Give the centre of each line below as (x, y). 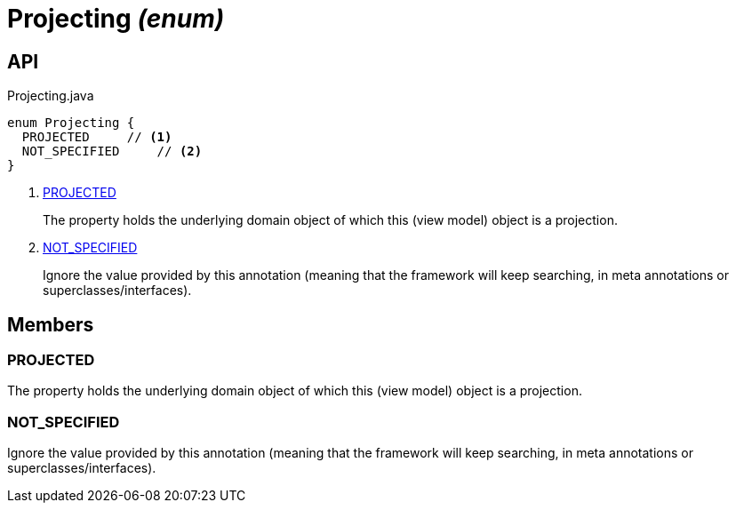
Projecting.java (51, 96)
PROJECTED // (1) (97, 137)
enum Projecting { (71, 123)
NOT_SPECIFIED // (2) (112, 151)
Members (51, 324)
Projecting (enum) (116, 19)
